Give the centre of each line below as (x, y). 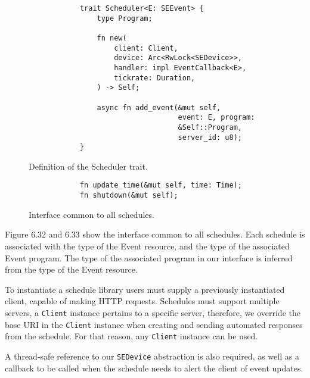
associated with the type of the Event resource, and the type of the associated (147, 246)
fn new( (112, 38)
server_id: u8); (210, 137)
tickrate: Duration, (155, 78)
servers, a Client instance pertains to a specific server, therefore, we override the (153, 312)
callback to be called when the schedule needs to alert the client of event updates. (154, 368)
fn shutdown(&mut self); (129, 196)
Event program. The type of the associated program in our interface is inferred (149, 257)
